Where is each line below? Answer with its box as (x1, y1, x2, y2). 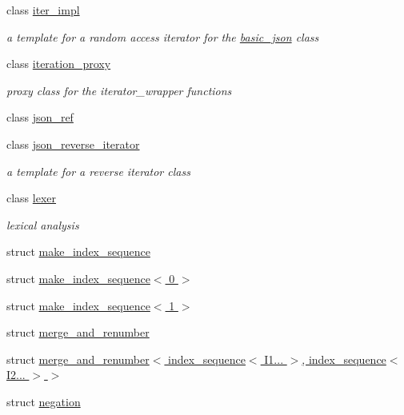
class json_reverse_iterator (6, 135, 140, 152)
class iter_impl (6, 2, 80, 18)
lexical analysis (6, 216, 79, 233)
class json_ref (6, 109, 74, 126)
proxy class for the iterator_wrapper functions (6, 82, 232, 98)
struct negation (6, 393, 81, 409)
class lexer (6, 190, 57, 206)
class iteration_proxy (6, 55, 111, 72)
